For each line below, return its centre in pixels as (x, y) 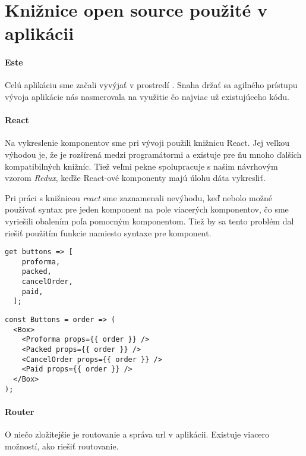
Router (20, 411)
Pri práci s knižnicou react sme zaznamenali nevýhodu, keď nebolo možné (138, 197)
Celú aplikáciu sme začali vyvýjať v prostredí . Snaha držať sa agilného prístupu (151, 85)
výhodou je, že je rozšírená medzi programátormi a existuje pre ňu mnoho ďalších (153, 154)
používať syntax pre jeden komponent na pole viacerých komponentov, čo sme (147, 209)
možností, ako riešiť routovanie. (62, 446)
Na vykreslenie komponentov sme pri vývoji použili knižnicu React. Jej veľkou (147, 143)
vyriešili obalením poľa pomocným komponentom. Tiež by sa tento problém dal (149, 221)
